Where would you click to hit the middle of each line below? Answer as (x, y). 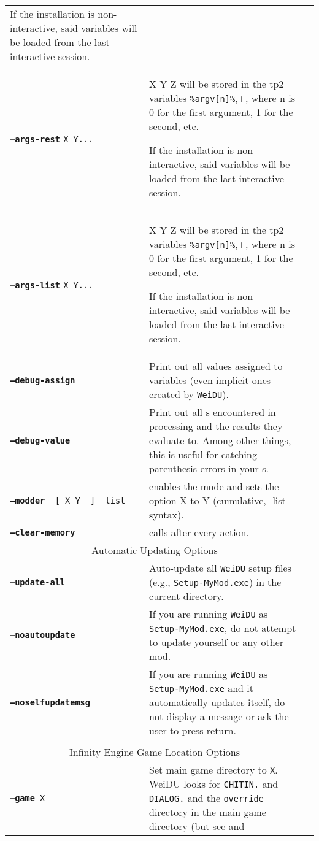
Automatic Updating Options (155, 550)
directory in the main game (208, 812)
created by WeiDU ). (189, 394)
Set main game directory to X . (213, 770)
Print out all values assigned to (216, 366)
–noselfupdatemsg (50, 702)
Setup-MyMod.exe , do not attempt (223, 628)
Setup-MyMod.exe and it (201, 688)
